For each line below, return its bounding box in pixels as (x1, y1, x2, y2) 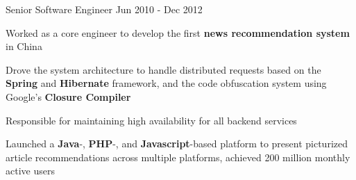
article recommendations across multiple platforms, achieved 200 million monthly (6, 149, 350, 164)
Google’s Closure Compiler (6, 89, 131, 104)
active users (6, 163, 55, 178)
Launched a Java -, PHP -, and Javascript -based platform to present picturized (6, 136, 348, 151)
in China (6, 39, 42, 54)
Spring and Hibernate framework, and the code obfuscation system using (6, 76, 327, 90)
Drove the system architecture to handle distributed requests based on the (6, 62, 321, 76)
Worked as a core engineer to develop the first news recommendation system (6, 25, 350, 40)
